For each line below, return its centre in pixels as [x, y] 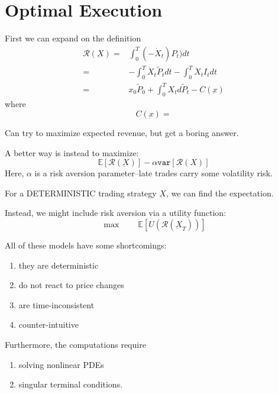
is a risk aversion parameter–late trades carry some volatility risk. [153, 173]
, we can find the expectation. [220, 193]
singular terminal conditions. [71, 384]
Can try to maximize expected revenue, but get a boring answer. [122, 133]
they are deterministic [59, 265]
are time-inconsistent [56, 304]
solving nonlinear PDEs [61, 364]
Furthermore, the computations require [75, 344]
